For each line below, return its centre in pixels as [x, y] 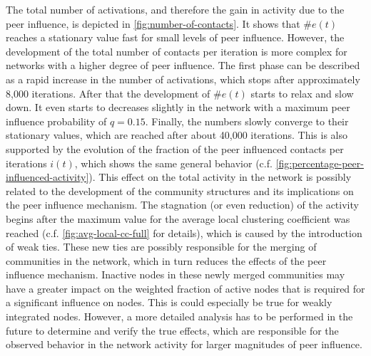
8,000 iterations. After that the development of [108, 93]
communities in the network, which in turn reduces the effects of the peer [166, 260]
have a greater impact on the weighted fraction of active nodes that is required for [185, 288]
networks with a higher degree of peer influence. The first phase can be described [183, 65]
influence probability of [56, 121]
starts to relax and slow [302, 93]
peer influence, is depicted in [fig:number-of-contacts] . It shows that [153, 23]
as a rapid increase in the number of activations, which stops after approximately [183, 79]
